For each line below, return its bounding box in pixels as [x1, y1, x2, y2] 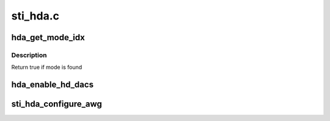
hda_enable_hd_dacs [11, 80, 94, 90]
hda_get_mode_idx [11, 32, 85, 43]
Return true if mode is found [11, 64, 82, 71]
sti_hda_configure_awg [11, 99, 102, 109]
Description [11, 50, 47, 59]
